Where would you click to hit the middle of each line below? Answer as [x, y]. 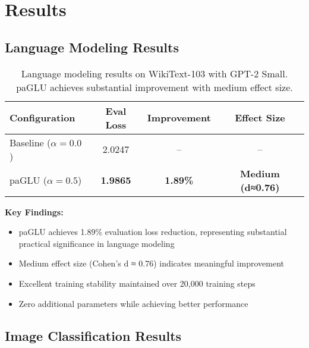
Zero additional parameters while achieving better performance [133, 303]
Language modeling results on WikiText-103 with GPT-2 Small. [154, 73]
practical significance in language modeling [97, 243]
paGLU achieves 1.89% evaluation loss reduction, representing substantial [153, 232]
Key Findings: [34, 211]
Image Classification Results [93, 335]
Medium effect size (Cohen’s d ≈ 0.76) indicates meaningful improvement [151, 263]
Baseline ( [30, 142]
